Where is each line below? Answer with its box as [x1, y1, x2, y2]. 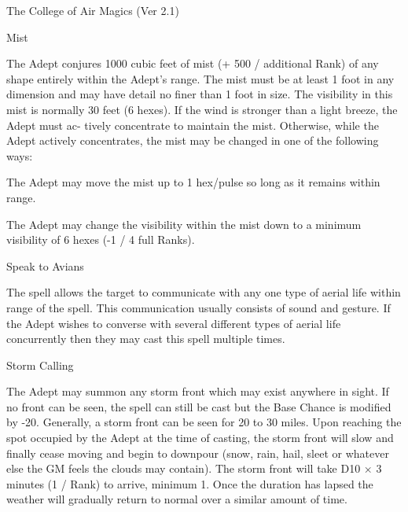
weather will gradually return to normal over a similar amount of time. [6, 491, 347, 507]
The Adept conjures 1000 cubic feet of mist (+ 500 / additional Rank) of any [6, 55, 379, 72]
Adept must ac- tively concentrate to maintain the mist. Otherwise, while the [6, 116, 379, 133]
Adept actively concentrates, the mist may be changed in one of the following [6, 132, 379, 149]
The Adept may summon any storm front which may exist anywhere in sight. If [6, 383, 389, 400]
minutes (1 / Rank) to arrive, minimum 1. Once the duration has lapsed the [6, 475, 373, 492]
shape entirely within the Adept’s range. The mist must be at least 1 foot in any [6, 70, 395, 87]
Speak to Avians [6, 257, 84, 274]
